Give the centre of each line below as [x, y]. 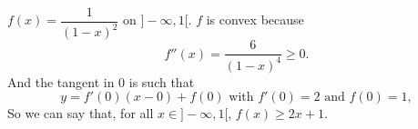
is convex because [255, 20]
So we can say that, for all [81, 113]
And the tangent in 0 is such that [101, 81]
